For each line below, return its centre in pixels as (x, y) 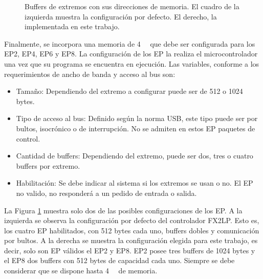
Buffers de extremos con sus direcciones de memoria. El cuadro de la (132, 6)
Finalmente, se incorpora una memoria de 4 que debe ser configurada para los (130, 43)
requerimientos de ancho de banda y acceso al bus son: (90, 74)
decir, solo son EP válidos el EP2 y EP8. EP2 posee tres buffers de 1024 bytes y (130, 250)
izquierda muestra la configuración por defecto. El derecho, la (121, 16)
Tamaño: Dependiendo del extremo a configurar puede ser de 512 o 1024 (129, 91)
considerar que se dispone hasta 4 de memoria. (81, 271)
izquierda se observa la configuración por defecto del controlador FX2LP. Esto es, (132, 220)
